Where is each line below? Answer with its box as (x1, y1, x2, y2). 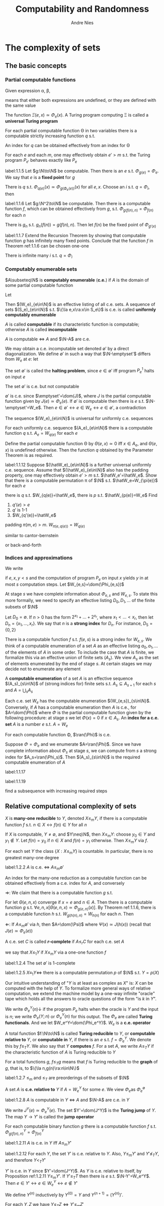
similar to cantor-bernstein (5, 533, 59, 539)
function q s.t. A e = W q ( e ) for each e (5, 430, 78, 437)
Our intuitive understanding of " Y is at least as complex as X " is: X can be (5, 980, 153, 986)
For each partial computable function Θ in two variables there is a (5, 128, 137, 134)
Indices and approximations (5, 554, 73, 561)
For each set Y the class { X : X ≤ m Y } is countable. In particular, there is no (5, 848, 153, 855)
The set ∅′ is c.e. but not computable (5, 384, 79, 390)
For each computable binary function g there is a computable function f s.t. (5, 1123, 157, 1129)
